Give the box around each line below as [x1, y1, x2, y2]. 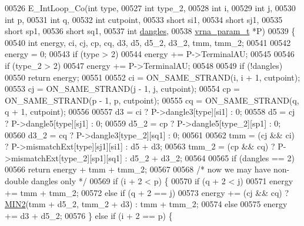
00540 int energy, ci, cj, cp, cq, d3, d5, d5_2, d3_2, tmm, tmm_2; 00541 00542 [5, 36, 291, 48]
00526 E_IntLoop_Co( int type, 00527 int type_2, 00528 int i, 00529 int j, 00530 [5, 2, 296, 14]
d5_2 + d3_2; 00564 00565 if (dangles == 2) [130, 151, 295, 164]
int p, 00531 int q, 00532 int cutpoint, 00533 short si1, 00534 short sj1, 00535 [5, 13, 283, 25]
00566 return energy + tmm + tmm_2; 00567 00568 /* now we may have [5, 163, 271, 175]
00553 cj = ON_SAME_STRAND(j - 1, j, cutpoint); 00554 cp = [5, 82, 240, 95]
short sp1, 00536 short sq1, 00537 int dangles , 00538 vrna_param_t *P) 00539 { [5, 25, 296, 37]
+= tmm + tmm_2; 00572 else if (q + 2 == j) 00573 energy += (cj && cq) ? [5, 186, 289, 198]
